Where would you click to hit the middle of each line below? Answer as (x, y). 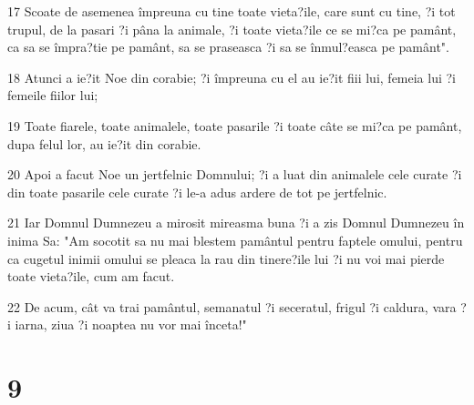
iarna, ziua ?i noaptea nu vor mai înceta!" (131, 324)
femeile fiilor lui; (53, 95)
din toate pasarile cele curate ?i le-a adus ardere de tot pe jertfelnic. (197, 192)
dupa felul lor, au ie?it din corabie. (104, 143)
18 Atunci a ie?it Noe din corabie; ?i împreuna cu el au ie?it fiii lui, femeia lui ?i (232, 77)
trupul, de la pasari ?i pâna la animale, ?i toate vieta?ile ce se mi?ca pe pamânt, (232, 29)
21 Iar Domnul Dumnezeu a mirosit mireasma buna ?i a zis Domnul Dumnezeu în (236, 223)
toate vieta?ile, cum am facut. (91, 276)
